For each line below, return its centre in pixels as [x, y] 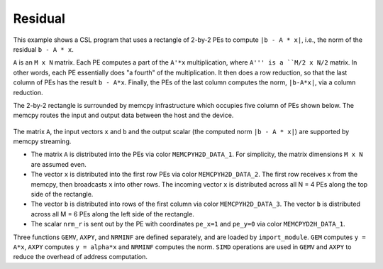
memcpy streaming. [42, 141]
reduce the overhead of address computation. [81, 257]
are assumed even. [59, 164]
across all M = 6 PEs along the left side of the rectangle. [112, 214]
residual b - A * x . [43, 49]
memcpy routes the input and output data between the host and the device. [123, 115]
